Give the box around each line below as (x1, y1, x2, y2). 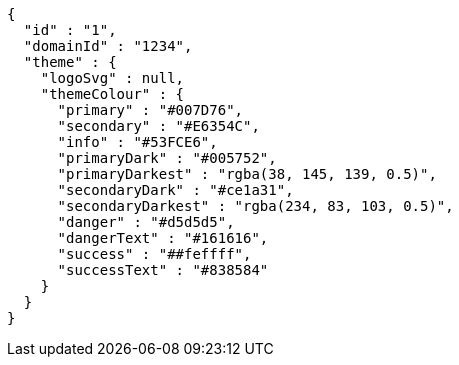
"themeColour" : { (40, 86, 185, 102)
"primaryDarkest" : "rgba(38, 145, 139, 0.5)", (57, 166, 437, 182)
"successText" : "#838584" (57, 262, 269, 278)
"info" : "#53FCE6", (57, 134, 218, 150)
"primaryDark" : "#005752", (57, 150, 277, 166)
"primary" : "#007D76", (57, 102, 244, 118)
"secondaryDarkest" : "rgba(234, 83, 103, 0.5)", (57, 198, 454, 214)
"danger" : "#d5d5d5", (57, 214, 235, 230)
